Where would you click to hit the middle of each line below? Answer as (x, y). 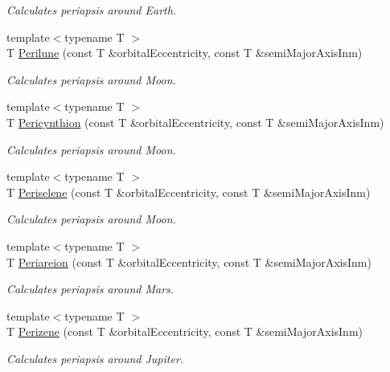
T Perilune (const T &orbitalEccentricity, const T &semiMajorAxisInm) (185, 53)
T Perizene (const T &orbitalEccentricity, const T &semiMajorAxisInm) (185, 331)
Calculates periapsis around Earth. (92, 10)
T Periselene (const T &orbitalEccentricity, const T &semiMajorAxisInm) (189, 192)
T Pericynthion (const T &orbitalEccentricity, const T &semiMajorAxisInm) (195, 122)
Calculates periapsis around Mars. (90, 289)
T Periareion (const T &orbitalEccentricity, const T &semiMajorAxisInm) (189, 262)
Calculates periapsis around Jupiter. (95, 358)
